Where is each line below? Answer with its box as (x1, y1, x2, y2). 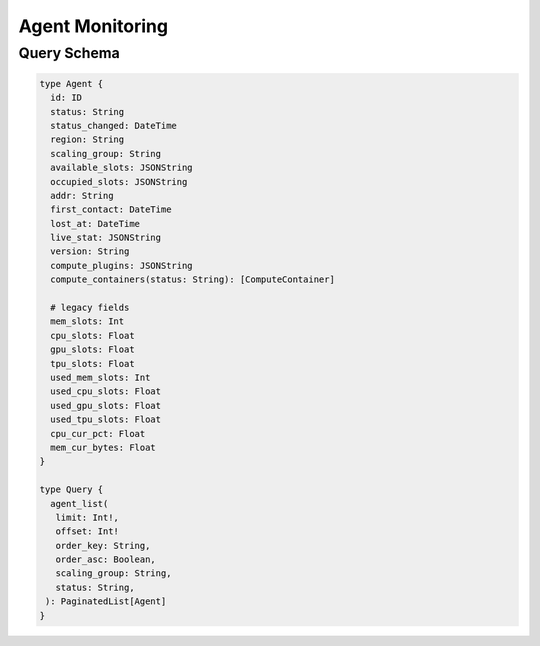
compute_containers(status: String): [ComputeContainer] (50, 274, 335, 285)
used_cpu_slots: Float (50, 386, 162, 397)
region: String (50, 134, 125, 145)
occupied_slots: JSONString (50, 176, 188, 187)
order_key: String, (55, 540, 151, 551)
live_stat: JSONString (50, 232, 162, 244)
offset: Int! (55, 526, 120, 537)
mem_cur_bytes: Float (50, 441, 157, 453)
